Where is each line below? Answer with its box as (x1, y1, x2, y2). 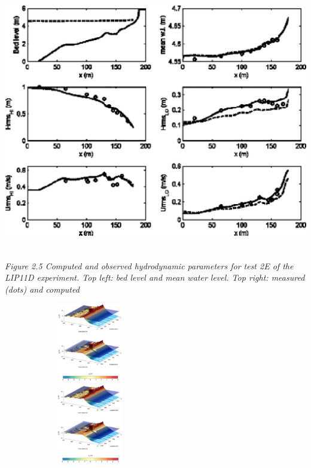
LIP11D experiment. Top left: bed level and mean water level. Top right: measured (5, 271, 305, 284)
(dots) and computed (5, 282, 80, 295)
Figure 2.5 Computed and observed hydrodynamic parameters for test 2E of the (5, 259, 294, 272)
